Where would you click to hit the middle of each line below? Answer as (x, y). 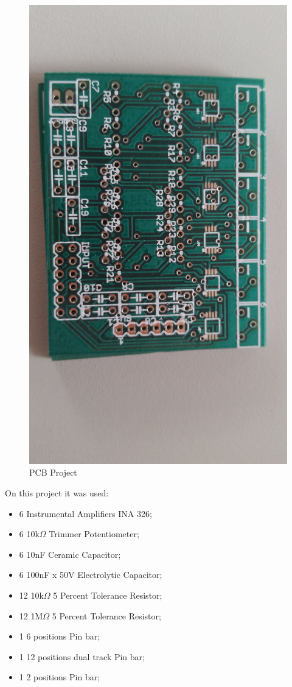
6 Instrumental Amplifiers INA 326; (85, 513)
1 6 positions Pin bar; (60, 636)
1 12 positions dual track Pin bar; (82, 656)
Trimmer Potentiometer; (94, 534)
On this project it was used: (57, 492)
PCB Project (53, 472)
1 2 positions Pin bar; (60, 677)
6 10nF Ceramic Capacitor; (70, 554)
